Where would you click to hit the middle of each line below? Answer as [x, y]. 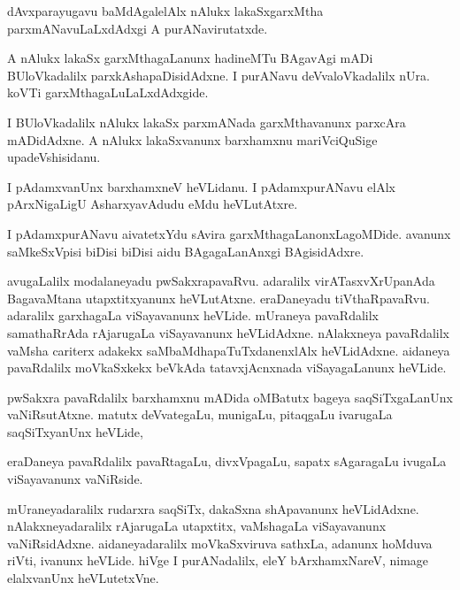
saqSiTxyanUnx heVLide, [75, 431]
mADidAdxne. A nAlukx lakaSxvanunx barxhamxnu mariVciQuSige [192, 139]
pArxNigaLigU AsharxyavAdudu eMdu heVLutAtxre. [153, 204]
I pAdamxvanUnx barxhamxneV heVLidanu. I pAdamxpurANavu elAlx [202, 186]
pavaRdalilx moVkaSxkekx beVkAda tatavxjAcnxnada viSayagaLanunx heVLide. [227, 368]
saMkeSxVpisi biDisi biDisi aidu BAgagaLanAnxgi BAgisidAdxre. [186, 251]
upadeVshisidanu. [54, 157]
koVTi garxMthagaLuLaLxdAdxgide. [108, 92]
